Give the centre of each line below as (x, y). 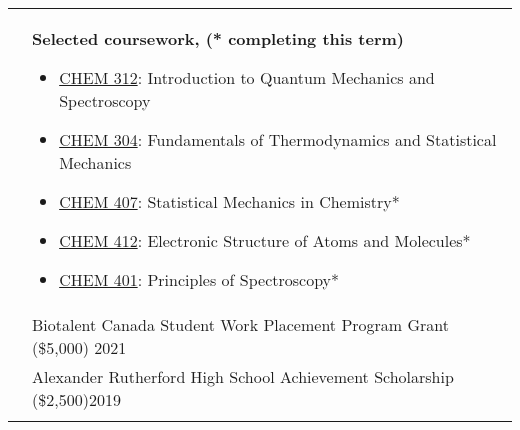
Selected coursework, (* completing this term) (218, 38)
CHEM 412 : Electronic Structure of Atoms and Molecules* (265, 240)
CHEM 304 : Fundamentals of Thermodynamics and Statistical (278, 139)
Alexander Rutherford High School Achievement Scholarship (243, 376)
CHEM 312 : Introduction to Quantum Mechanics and (247, 77)
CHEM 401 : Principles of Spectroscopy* (199, 279)
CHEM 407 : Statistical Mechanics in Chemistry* (229, 201)
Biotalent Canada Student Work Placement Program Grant (240, 324)
